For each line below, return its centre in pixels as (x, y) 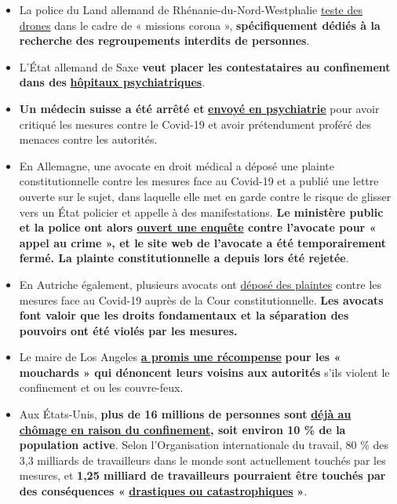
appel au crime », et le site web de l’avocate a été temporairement (203, 242)
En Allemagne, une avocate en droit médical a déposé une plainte (177, 165)
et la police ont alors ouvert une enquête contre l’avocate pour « (198, 227)
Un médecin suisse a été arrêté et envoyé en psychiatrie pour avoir (199, 108)
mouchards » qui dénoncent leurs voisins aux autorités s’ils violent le (204, 372)
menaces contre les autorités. (88, 139)
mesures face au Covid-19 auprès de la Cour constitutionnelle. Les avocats (201, 299)
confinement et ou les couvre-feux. (101, 387)
